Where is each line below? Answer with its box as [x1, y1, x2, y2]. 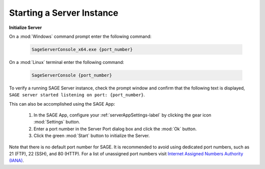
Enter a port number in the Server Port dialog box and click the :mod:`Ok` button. [33, 126, 197, 132]
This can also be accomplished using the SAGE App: [9, 101, 115, 107]
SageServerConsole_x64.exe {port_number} [31, 47, 133, 52]
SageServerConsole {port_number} [31, 72, 112, 78]
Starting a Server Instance [9, 7, 119, 18]
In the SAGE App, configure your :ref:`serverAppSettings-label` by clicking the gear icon [33, 112, 212, 118]
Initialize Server [9, 25, 42, 30]
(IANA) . [9, 158, 24, 164]
